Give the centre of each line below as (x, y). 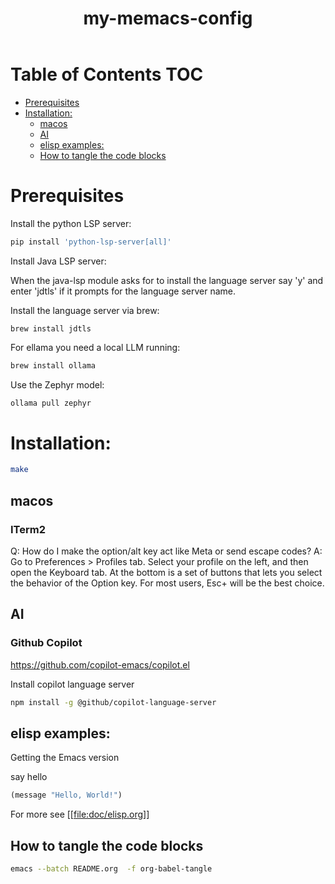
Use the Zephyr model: (57, 384)
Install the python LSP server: (71, 223)
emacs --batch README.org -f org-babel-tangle (111, 869)
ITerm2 (28, 529)
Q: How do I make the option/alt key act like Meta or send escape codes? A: (166, 551)
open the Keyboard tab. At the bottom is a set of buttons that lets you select (166, 572)
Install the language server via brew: (85, 310)
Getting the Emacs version (65, 758)
